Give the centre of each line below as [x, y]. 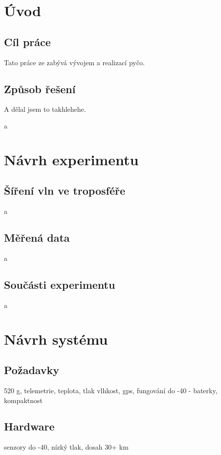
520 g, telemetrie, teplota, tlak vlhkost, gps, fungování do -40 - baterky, [111, 390]
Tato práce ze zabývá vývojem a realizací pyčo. [74, 62]
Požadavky [32, 370]
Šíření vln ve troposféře [65, 190]
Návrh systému [56, 339]
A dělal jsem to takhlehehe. [45, 109]
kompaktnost [23, 400]
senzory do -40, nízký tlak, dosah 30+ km [66, 447]
